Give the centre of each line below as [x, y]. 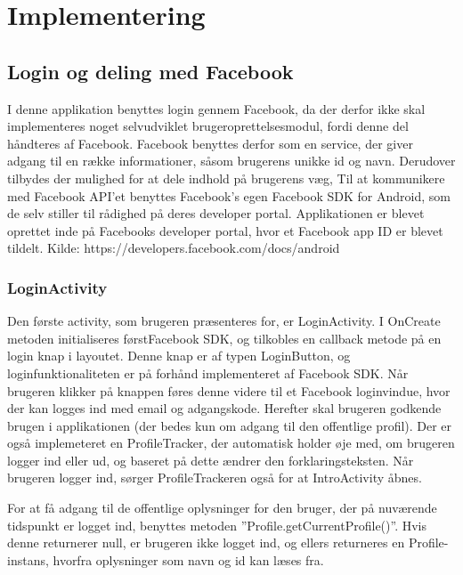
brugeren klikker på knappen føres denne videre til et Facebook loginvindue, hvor [229, 390]
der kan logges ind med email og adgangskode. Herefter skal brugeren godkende [224, 408]
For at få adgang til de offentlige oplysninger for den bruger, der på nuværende [222, 508]
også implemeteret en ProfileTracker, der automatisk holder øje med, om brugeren [231, 443]
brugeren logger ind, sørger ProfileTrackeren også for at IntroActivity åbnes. [215, 478]
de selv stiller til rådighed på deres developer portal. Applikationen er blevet [216, 213]
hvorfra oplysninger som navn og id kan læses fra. [188, 559]
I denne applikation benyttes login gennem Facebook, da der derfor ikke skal [216, 108]
